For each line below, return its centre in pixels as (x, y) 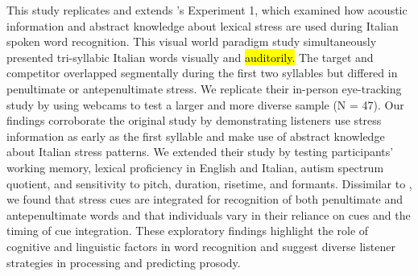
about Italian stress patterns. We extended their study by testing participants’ (200, 152)
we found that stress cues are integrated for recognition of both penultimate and (205, 199)
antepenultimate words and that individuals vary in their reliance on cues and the (209, 214)
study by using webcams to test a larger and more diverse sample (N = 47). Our (205, 104)
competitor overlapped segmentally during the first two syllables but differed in (202, 73)
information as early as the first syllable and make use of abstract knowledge (196, 136)
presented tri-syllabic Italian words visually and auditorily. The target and (190, 57)
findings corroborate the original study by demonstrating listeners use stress (194, 120)
